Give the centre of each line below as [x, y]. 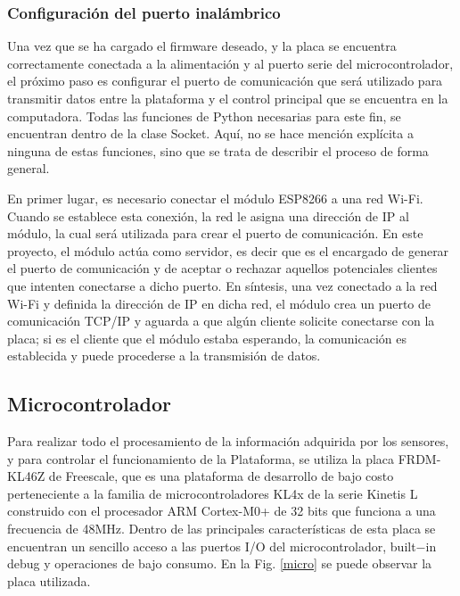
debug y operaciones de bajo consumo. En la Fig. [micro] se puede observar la [220, 563]
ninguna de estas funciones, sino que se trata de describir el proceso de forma [218, 150]
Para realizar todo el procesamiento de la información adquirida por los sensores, [228, 441]
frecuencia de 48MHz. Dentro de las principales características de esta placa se [222, 529]
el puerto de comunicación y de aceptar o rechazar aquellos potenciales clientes [222, 268]
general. [29, 168]
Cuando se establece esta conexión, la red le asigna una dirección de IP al [208, 215]
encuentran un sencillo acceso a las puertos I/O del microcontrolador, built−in [222, 546]
